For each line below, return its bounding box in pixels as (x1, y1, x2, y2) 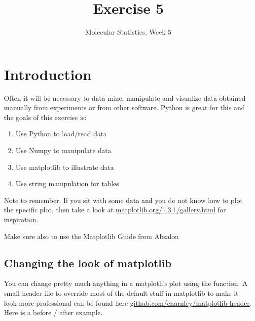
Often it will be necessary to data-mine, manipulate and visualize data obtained (4, 92, 246, 103)
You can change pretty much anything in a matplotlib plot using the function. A (4, 278, 248, 288)
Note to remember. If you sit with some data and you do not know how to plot (4, 195, 243, 205)
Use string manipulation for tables (15, 178, 119, 189)
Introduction (4, 64, 92, 84)
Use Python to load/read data (15, 128, 107, 139)
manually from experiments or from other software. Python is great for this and (4, 102, 245, 113)
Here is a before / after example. (4, 307, 103, 318)
